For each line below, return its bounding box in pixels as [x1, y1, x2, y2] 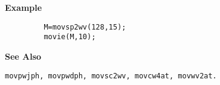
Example [5, 1, 42, 13]
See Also [5, 49, 42, 62]
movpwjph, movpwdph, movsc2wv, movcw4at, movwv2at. [5, 71, 217, 80]
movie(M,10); [44, 33, 96, 42]
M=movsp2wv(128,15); [44, 22, 126, 31]
